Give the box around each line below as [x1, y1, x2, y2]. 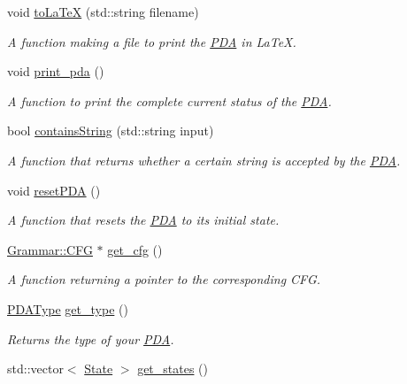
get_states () [137, 359, 209, 378]
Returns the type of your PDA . [7, 329, 174, 348]
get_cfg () [107, 240, 163, 258]
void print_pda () [7, 62, 104, 81]
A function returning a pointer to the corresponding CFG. [7, 270, 321, 288]
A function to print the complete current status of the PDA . [7, 91, 332, 110]
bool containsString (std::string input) [7, 121, 214, 140]
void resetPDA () [7, 180, 101, 199]
